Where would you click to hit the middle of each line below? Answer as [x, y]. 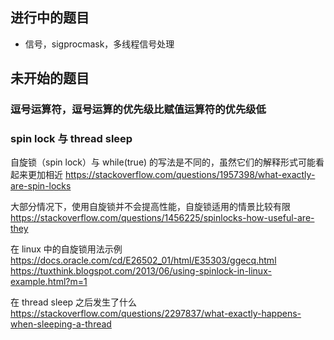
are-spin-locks [41, 186]
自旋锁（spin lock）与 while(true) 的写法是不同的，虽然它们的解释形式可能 [163, 162]
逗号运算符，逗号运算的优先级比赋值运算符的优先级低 [138, 110]
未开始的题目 [50, 78]
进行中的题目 [50, 18]
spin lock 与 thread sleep [71, 139]
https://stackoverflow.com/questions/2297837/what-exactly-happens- [156, 314]
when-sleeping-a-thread [61, 324]
